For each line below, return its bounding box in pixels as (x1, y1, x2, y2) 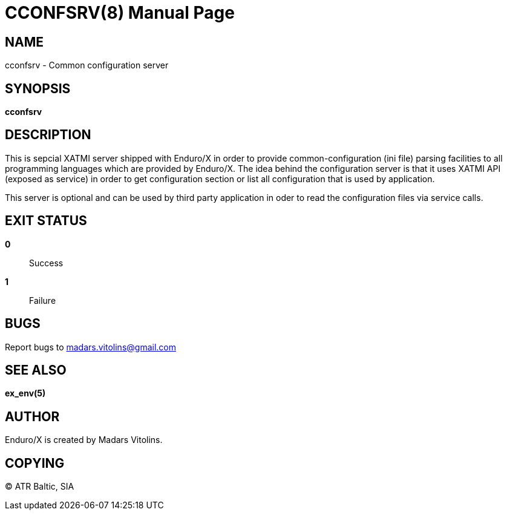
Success (29, 257, 64, 268)
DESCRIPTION (5, 127, 91, 143)
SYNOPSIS (5, 80, 71, 96)
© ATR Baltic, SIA (5, 481, 74, 492)
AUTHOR (5, 408, 60, 424)
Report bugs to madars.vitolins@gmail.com (5, 341, 176, 352)
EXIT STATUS (5, 213, 87, 229)
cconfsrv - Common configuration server (5, 60, 169, 71)
